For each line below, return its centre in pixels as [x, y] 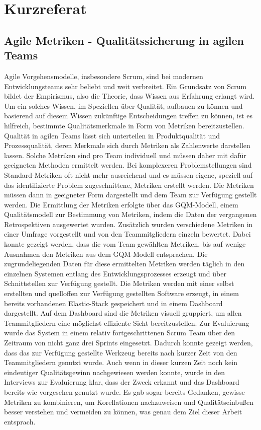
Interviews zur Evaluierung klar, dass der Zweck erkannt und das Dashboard [122, 382]
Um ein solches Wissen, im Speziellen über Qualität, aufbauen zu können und [123, 105]
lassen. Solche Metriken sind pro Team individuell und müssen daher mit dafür [125, 155]
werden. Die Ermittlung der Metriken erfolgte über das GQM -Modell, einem [121, 204]
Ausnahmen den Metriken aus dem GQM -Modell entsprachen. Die [106, 254]
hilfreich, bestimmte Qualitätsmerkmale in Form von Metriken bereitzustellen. [124, 125]
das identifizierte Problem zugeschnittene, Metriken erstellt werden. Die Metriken [129, 185]
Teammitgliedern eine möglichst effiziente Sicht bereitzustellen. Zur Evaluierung [127, 322]
